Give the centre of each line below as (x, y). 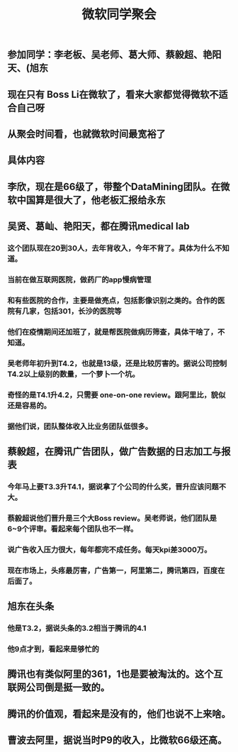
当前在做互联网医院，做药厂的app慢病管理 (79, 280)
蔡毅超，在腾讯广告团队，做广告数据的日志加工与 (114, 451)
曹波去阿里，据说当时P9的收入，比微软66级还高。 (117, 740)
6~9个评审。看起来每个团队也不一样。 (73, 529)
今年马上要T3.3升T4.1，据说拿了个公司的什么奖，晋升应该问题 (113, 487)
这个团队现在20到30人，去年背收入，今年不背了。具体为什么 (111, 248)
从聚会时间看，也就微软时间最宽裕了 (86, 134)
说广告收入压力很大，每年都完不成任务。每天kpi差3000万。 (109, 549)
